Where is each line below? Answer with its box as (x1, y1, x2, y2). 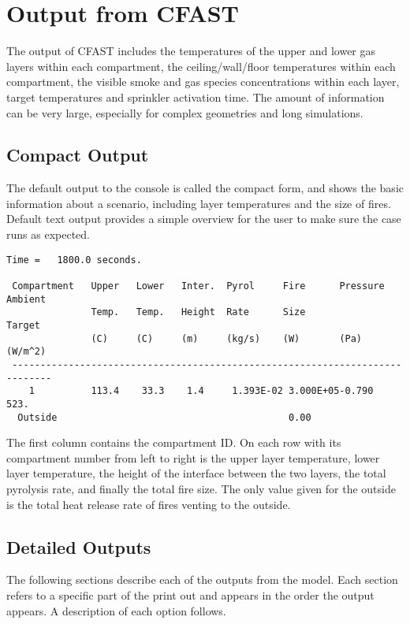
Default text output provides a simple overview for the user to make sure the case (6, 210, 401, 227)
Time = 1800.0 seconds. (6, 254, 142, 266)
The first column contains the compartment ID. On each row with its (6, 434, 341, 451)
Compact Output (6, 143, 149, 167)
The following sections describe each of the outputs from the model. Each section (6, 571, 398, 588)
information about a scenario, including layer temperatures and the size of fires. (6, 195, 391, 211)
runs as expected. (6, 226, 90, 243)
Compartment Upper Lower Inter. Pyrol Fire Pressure (12, 280, 385, 292)
